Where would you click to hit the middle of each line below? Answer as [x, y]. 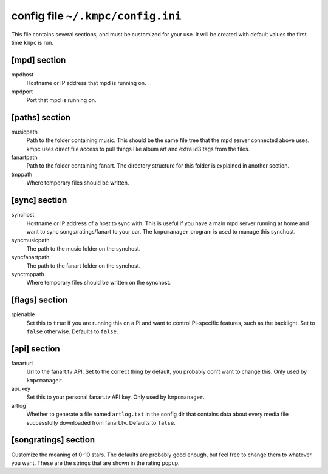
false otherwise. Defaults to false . [72, 331]
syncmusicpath [30, 240]
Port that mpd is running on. [61, 100]
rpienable [23, 314]
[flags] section [39, 300]
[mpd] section [39, 60]
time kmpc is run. [32, 42]
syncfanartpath [30, 257]
